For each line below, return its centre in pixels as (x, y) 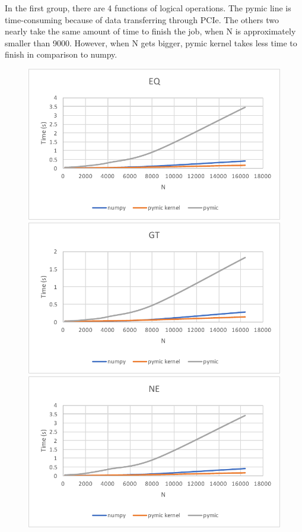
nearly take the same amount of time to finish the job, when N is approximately (150, 31)
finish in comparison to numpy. (61, 54)
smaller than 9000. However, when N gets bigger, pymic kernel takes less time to (151, 42)
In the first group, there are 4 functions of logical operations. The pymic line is (148, 8)
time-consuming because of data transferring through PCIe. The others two (142, 19)
